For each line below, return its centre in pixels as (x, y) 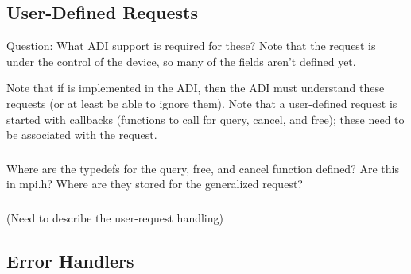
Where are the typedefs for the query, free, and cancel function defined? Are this (203, 168)
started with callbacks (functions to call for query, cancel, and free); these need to (205, 119)
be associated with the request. (82, 135)
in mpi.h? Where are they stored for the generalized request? (155, 184)
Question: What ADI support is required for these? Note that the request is (191, 46)
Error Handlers (70, 260)
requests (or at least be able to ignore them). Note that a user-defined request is (202, 103)
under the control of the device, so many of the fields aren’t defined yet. (181, 61)
